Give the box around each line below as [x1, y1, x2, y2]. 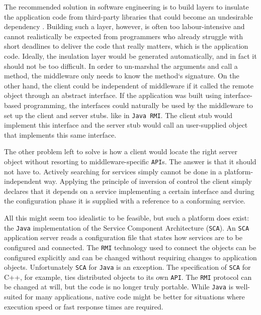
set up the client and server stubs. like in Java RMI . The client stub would [4, 110, 233, 120]
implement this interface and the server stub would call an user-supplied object [4, 120, 248, 130]
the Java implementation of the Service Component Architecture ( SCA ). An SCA [4, 222, 249, 233]
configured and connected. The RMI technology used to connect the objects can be [4, 242, 256, 252]
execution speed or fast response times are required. [4, 301, 163, 311]
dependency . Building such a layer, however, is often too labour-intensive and [4, 21, 245, 32]
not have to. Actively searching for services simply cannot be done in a [4, 166, 222, 176]
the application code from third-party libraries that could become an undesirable [4, 11, 253, 22]
